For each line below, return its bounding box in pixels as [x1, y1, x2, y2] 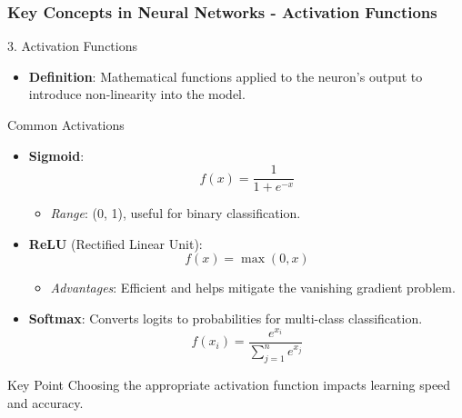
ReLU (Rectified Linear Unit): [28, 234, 203, 253]
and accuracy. [7, 393, 84, 412]
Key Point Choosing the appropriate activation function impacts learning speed [7, 374, 451, 393]
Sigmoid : [28, 145, 85, 164]
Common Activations [7, 115, 125, 134]
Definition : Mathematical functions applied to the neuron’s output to [28, 66, 423, 85]
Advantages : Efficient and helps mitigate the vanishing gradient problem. [50, 278, 456, 297]
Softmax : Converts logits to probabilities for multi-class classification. [28, 309, 423, 328]
